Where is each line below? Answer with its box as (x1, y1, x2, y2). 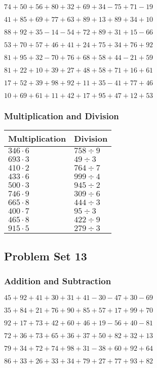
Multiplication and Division (4, 109, 119, 122)
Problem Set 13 (4, 248, 87, 263)
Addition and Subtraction (4, 274, 111, 287)
